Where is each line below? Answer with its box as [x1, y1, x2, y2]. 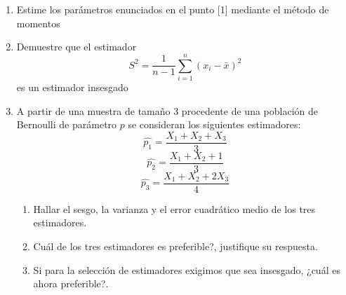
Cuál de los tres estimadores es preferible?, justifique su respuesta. [33, 239, 318, 254]
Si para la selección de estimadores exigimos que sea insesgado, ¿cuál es [33, 262, 340, 277]
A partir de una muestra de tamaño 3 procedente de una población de [16, 103, 318, 118]
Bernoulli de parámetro [16, 117, 117, 132]
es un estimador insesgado [16, 79, 128, 94]
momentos [16, 15, 60, 30]
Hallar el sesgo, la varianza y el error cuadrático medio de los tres [33, 201, 316, 216]
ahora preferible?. [33, 276, 109, 291]
